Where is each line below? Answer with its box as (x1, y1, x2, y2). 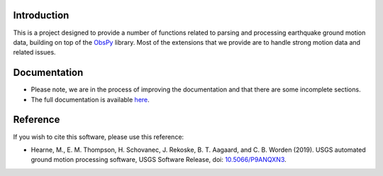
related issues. (13, 48, 56, 57)
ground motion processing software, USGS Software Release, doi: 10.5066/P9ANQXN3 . (30, 155, 287, 164)
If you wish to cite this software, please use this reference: (13, 132, 184, 141)
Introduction (13, 9, 70, 21)
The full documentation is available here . (30, 95, 150, 104)
